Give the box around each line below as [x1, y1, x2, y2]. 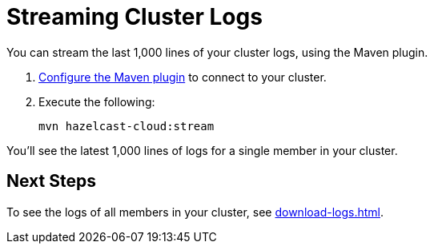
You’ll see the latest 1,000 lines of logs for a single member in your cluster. [6, 143, 398, 157]
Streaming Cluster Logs [6, 3, 263, 30]
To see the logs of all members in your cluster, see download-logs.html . [6, 204, 384, 219]
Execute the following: [38, 94, 155, 109]
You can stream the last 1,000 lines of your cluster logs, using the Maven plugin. [6, 45, 428, 59]
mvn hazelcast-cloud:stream [38, 119, 215, 133]
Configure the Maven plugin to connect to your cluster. [38, 69, 327, 84]
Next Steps [6, 171, 96, 192]
